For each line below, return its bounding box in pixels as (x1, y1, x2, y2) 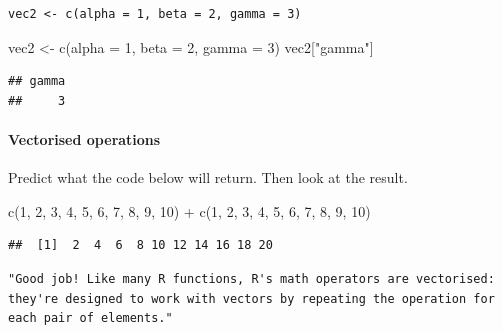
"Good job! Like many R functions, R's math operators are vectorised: (8, 271, 495, 286)
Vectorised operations (8, 128, 161, 149)
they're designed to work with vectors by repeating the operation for (8, 291, 495, 306)
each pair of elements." (8, 311, 173, 326)
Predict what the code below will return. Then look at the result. (8, 167, 408, 188)
